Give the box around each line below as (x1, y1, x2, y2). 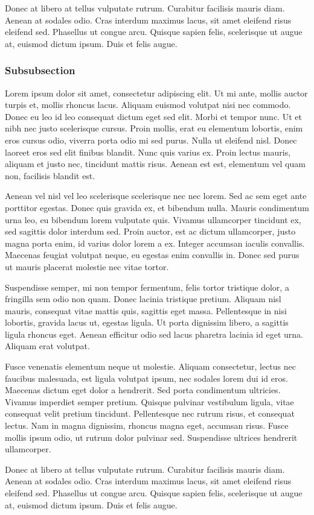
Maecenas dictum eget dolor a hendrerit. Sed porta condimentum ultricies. (5, 384, 281, 396)
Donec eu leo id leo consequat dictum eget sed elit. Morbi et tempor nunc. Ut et (5, 110, 302, 122)
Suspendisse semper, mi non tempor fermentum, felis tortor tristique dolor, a (5, 280, 289, 293)
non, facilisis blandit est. (5, 169, 95, 182)
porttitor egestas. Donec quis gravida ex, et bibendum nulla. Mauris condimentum (5, 201, 309, 213)
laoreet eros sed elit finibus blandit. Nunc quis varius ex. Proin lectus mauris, (5, 145, 291, 158)
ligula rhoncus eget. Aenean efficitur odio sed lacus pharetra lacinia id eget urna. (5, 327, 303, 340)
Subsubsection (5, 63, 75, 78)
